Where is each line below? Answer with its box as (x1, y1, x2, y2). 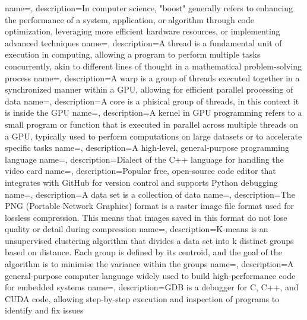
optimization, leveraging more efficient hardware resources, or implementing (5, 25, 280, 37)
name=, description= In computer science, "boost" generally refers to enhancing (5, 2, 293, 14)
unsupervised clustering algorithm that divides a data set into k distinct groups (5, 234, 294, 246)
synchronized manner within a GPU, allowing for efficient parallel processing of (5, 83, 293, 96)
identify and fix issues (5, 304, 84, 316)
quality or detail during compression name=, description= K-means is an (5, 223, 268, 235)
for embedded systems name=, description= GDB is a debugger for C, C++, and (5, 281, 299, 293)
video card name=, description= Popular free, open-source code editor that (5, 164, 276, 177)
